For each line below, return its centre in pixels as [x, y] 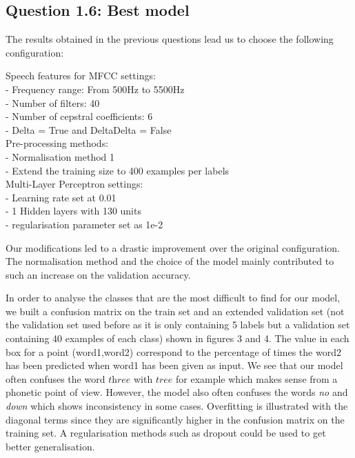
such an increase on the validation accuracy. [98, 274]
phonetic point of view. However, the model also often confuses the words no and [177, 392]
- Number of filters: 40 [53, 102]
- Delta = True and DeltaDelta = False [89, 129]
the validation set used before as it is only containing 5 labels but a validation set [178, 325]
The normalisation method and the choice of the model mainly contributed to [170, 261]
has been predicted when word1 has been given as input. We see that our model [174, 365]
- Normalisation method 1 [60, 156]
